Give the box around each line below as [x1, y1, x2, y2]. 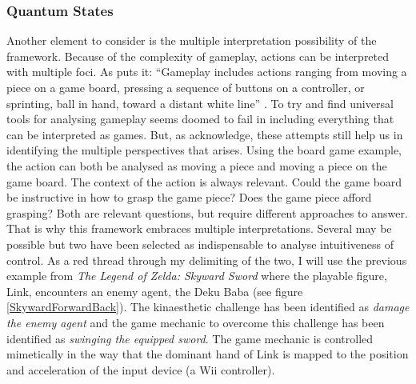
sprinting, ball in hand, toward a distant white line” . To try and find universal [6, 94, 394, 111]
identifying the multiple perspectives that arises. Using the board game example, [6, 142, 402, 158]
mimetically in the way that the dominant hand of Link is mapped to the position [6, 346, 409, 362]
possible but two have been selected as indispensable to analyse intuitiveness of [6, 235, 394, 252]
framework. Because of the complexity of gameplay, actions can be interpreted [6, 47, 390, 64]
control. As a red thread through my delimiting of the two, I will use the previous [6, 251, 407, 268]
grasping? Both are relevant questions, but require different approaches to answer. [6, 204, 408, 221]
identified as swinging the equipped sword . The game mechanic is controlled [6, 330, 374, 346]
